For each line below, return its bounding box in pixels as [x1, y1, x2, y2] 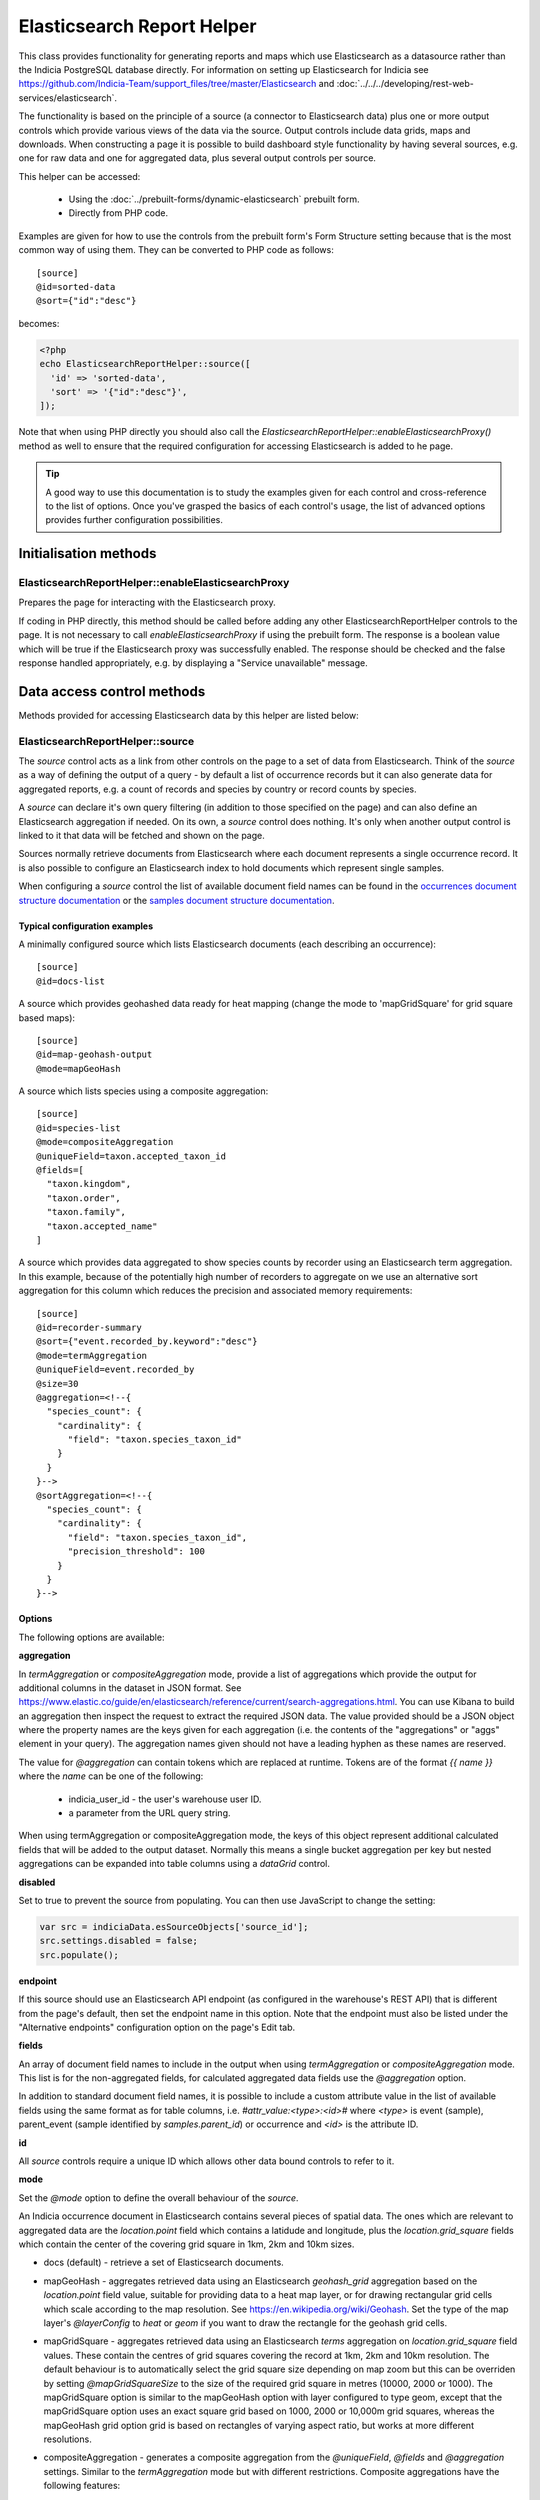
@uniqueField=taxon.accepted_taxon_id [36, 1150, 227, 1162]
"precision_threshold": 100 [67, 1546, 205, 1557]
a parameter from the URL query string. [68, 1807, 231, 1819]
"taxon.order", [46, 1192, 121, 1204]
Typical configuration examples [18, 920, 154, 932]
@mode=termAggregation [36, 1350, 148, 1361]
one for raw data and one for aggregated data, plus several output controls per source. [18, 152, 377, 164]
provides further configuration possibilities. [45, 514, 224, 526]
